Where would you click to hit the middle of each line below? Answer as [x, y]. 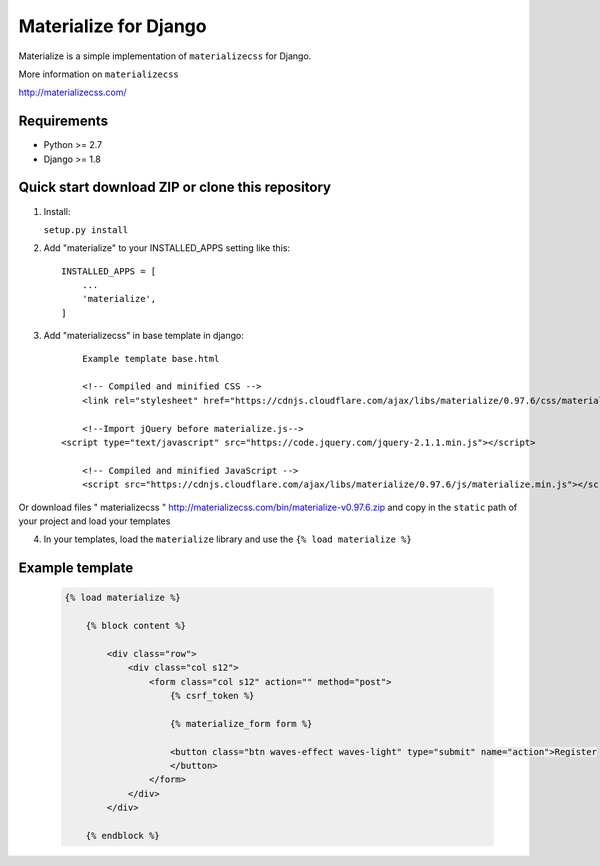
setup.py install [86, 229]
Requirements [63, 121]
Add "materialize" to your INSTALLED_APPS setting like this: [166, 248]
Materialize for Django [112, 26]
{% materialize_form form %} [241, 723]
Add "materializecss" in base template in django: [143, 336]
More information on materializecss [98, 74]
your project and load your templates [94, 521]
